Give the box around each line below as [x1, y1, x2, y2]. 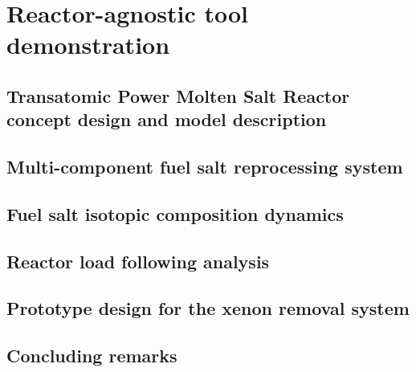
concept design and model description [6, 107, 327, 132]
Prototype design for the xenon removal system [6, 296, 410, 321]
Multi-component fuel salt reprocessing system [6, 154, 403, 179]
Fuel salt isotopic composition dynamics [6, 201, 344, 226]
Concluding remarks [6, 343, 177, 368]
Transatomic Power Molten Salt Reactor [6, 83, 350, 108]
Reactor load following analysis [6, 248, 270, 273]
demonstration [6, 28, 170, 61]
